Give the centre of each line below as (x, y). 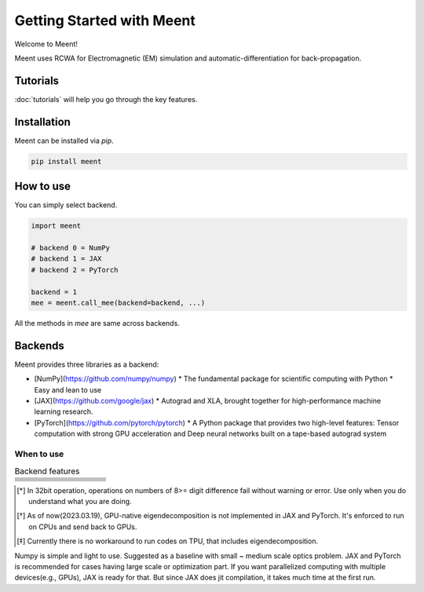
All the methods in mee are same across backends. (97, 323)
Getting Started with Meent (105, 20)
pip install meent (66, 161)
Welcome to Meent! (46, 44)
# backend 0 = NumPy (70, 248)
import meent (56, 226)
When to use (39, 454)
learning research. (64, 411)
